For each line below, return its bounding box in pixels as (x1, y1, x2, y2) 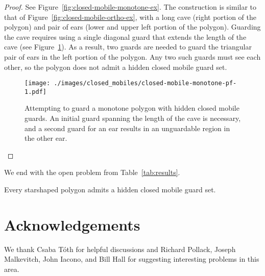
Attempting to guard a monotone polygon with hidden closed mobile (25, 103, 239, 113)
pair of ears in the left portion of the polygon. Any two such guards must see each (4, 51, 261, 62)
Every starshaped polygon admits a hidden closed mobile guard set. (4, 184, 216, 195)
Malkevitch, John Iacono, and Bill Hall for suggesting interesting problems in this (4, 254, 259, 264)
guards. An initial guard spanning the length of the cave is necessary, (25, 113, 241, 123)
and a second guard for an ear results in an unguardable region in (25, 122, 230, 133)
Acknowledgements (4, 214, 140, 235)
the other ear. (25, 133, 67, 143)
